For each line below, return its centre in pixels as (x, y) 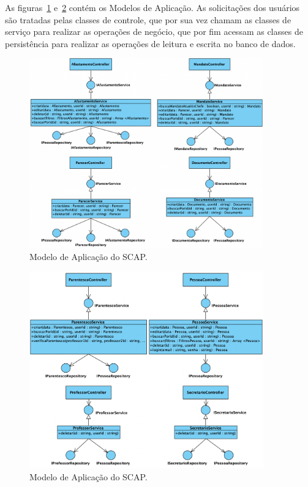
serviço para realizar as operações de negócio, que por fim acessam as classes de (154, 32)
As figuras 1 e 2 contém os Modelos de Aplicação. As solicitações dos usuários (152, 7)
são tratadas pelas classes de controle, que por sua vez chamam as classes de (148, 19)
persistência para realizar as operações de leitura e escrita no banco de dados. (150, 43)
